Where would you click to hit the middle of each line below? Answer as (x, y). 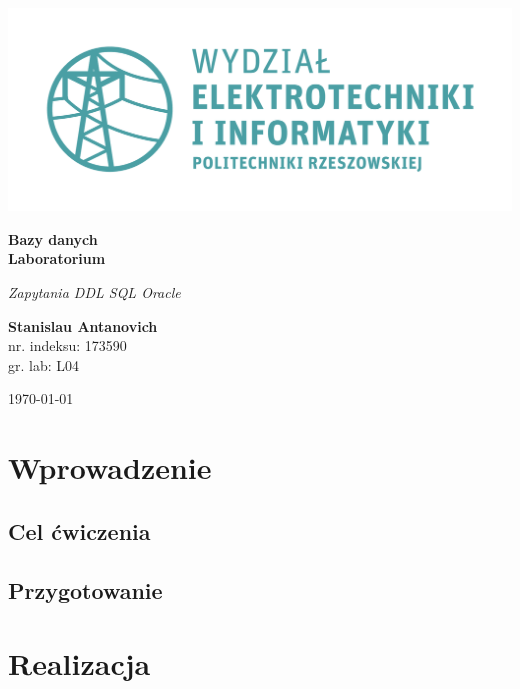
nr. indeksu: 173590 (67, 345)
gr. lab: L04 (44, 364)
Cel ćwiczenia (79, 530)
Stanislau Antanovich (83, 325)
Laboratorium (57, 258)
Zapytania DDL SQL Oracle (94, 292)
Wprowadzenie (110, 467)
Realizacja (79, 663)
